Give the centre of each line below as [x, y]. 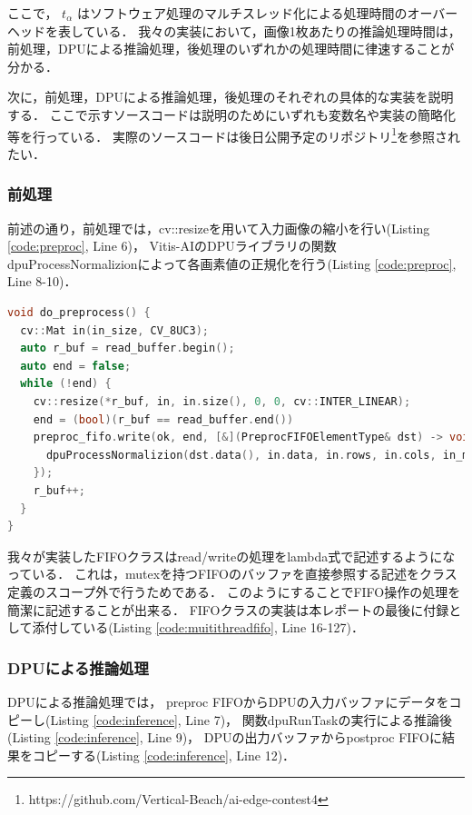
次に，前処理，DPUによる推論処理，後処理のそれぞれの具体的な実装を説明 [231, 97]
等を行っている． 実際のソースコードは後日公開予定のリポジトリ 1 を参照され [234, 134]
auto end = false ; [76, 366]
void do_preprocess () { [79, 313]
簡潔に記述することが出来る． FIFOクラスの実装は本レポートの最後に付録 [228, 609]
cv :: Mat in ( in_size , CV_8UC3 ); [114, 330]
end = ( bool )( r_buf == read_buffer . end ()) [163, 419]
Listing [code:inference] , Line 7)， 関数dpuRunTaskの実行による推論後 [251, 719]
